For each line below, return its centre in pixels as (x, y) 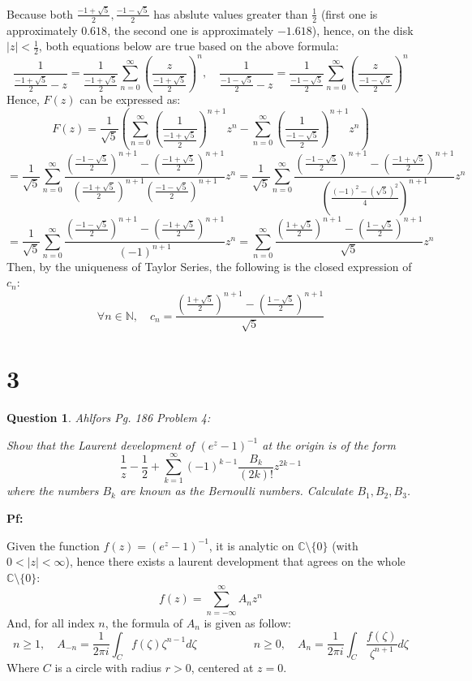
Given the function (53, 545)
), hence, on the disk (363, 30)
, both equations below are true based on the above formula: (189, 46)
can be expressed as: (130, 99)
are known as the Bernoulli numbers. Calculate (236, 491)
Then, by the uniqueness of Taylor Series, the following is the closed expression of (209, 266)
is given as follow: (247, 622)
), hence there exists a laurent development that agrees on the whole (235, 561)
